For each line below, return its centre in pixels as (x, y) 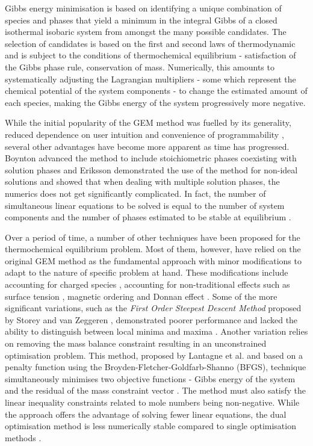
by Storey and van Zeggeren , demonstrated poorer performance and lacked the (151, 319)
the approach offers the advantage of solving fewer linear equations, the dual (146, 414)
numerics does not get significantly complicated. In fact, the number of (135, 193)
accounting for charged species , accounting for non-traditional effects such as (147, 284)
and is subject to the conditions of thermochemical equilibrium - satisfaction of (150, 55)
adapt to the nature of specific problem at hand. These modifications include (147, 272)
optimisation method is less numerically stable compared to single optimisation (150, 426)
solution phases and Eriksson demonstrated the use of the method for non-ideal (151, 169)
